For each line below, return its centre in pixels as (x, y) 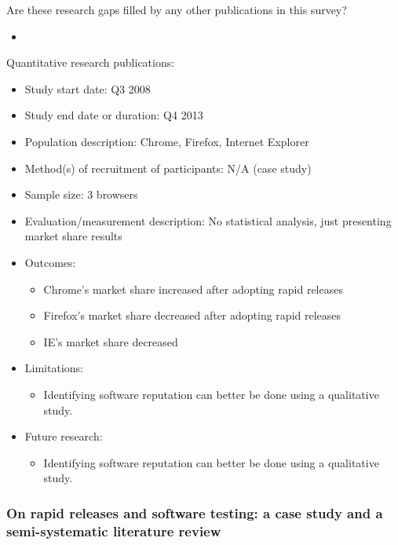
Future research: (64, 436)
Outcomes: (50, 262)
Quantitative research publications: (91, 62)
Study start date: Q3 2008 (88, 88)
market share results (73, 236)
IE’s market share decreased (111, 341)
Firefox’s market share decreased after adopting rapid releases (192, 315)
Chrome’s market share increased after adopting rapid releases (193, 289)
